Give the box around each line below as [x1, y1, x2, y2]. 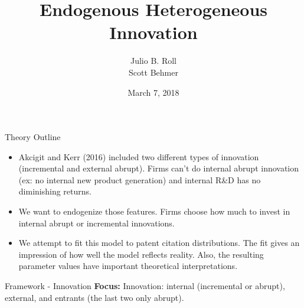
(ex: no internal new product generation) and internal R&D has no [18, 173, 261, 186]
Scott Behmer [129, 66, 178, 78]
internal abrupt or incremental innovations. [18, 216, 175, 229]
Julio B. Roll [130, 54, 176, 67]
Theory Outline [5, 131, 61, 143]
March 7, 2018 [128, 86, 179, 98]
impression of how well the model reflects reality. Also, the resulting [18, 248, 264, 260]
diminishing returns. [18, 185, 91, 197]
